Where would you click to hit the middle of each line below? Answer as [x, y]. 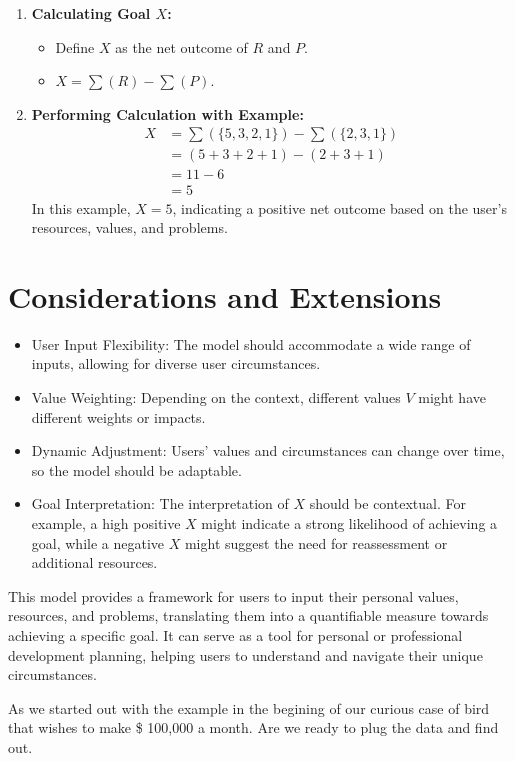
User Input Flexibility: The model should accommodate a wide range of [251, 343]
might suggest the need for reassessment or [316, 542]
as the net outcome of [181, 46]
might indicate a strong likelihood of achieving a [349, 522]
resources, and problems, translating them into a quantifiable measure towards [248, 615]
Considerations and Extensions [225, 295]
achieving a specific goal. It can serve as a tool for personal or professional [235, 634]
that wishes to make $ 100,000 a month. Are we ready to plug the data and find [253, 727]
